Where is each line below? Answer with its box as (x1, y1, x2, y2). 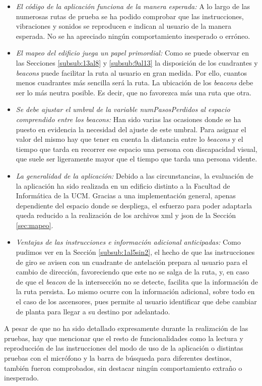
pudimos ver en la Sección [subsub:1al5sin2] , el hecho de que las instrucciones (16, 247, 255, 257)
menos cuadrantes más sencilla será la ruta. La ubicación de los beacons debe (16, 77, 253, 88)
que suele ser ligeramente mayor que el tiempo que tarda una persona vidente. (16, 153, 257, 164)
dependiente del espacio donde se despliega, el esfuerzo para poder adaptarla (16, 200, 252, 210)
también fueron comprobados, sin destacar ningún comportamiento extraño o (4, 362, 242, 373)
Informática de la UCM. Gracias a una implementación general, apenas (16, 190, 236, 201)
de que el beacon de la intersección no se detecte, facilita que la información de (16, 276, 258, 287)
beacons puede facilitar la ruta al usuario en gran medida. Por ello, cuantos (16, 67, 247, 78)
